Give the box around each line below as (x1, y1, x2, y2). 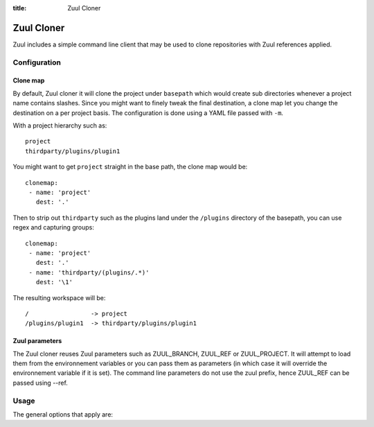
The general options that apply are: (12, 410, 114, 419)
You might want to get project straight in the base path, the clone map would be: (12, 163, 248, 171)
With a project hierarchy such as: (12, 121, 107, 130)
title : (12, 4, 27, 12)
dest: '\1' (35, 278, 73, 286)
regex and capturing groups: (12, 223, 95, 232)
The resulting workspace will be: (12, 293, 106, 302)
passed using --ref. (12, 378, 69, 387)
